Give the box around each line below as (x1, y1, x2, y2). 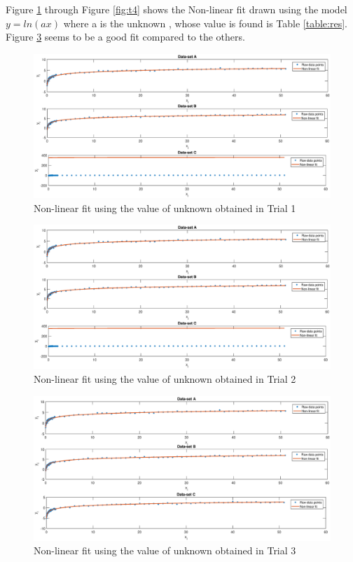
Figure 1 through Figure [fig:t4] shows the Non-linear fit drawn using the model (6, 2, 347, 16)
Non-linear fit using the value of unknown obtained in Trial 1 (34, 200, 296, 215)
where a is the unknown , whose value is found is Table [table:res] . (63, 15, 347, 30)
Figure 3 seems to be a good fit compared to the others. (6, 29, 245, 44)
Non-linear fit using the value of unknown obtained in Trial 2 (34, 371, 296, 386)
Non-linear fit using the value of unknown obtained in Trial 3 (34, 543, 296, 558)
